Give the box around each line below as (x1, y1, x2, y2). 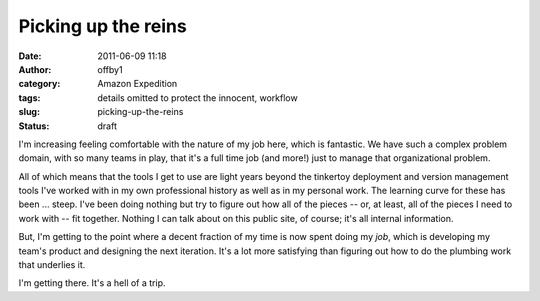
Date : (18, 50, 42, 62)
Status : (18, 120, 50, 132)
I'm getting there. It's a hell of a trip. (18, 277, 166, 289)
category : (18, 78, 61, 90)
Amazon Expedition (97, 78, 178, 90)
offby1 (97, 63, 124, 75)
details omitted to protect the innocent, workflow (97, 91, 299, 104)
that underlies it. (18, 259, 86, 271)
